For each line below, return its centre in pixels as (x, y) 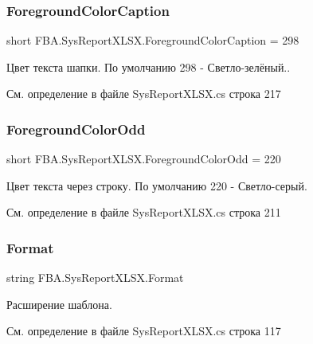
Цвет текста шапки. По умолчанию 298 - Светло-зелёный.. (149, 66)
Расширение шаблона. (59, 304)
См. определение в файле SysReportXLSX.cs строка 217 (144, 94)
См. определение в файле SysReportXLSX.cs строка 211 (144, 212)
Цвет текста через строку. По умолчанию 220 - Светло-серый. (157, 185)
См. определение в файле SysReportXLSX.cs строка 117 (144, 331)
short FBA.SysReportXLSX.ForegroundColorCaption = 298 (153, 40)
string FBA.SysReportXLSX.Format (95, 278)
